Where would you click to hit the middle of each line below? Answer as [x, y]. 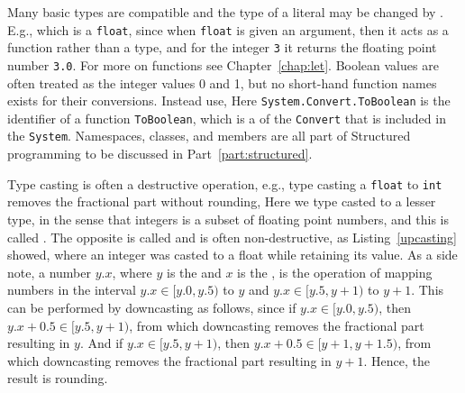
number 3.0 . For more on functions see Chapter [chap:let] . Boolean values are [223, 64]
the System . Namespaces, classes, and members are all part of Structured [209, 136]
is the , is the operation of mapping [335, 272]
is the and [194, 272]
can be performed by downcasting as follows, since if [152, 307]
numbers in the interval [72, 290]
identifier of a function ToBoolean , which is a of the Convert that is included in [227, 118]
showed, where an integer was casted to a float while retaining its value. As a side [232, 255]
